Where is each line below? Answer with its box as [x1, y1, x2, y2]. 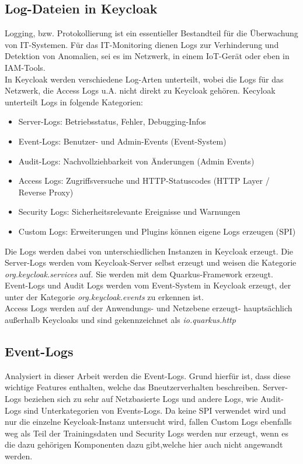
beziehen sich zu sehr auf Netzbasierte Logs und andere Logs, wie [23, 393, 258, 405]
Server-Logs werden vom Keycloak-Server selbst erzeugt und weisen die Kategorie [5, 256, 297, 269]
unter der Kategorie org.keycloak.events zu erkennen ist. [5, 290, 204, 303]
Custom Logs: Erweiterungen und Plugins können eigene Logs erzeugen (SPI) [18, 225, 296, 237]
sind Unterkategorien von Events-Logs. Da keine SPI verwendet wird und [23, 404, 286, 416]
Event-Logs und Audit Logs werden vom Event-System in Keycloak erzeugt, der [5, 279, 291, 291]
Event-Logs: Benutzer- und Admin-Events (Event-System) [18, 135, 227, 147]
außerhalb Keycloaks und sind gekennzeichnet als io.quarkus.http [5, 314, 236, 326]
